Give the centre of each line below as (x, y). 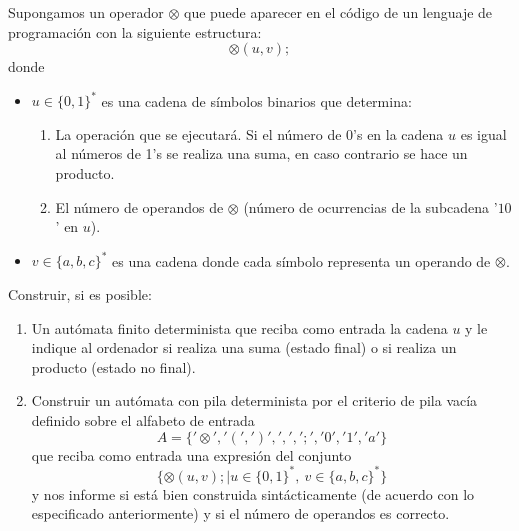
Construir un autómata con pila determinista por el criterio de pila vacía (254, 400)
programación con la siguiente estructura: (135, 31)
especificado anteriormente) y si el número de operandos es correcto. (240, 513)
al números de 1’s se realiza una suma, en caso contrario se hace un (261, 153)
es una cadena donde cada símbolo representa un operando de (301, 260)
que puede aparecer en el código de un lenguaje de (338, 12)
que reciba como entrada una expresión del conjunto (191, 454)
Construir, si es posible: (80, 293)
